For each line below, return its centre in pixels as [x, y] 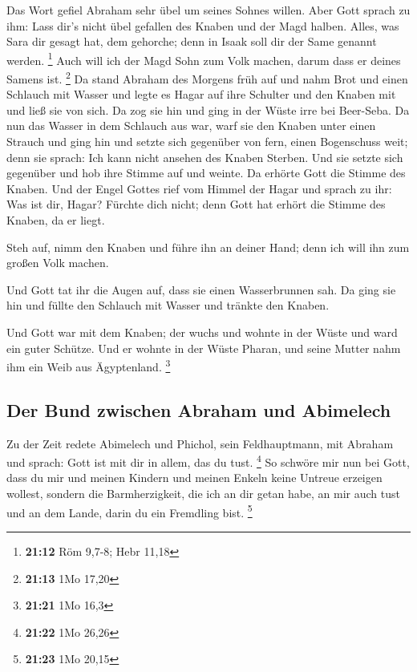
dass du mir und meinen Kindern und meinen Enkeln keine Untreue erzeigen [194, 478]
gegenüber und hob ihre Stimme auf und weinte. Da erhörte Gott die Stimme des [206, 173]
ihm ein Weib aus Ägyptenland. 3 [89, 365]
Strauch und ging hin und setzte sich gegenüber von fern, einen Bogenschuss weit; [207, 142]
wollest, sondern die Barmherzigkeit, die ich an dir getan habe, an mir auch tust [204, 494]
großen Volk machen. [58, 263]
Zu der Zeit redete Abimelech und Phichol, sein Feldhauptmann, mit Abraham [200, 443]
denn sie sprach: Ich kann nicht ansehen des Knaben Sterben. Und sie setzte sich [205, 157]
